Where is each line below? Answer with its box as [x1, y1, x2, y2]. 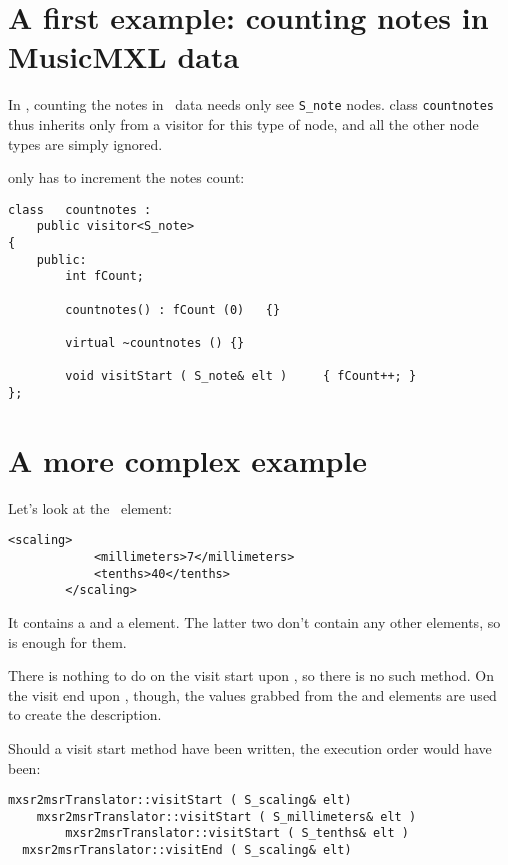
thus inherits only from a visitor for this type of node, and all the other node [8, 113, 479, 134]
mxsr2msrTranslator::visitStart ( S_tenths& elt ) [65, 826, 409, 841]
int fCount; [65, 269, 145, 284]
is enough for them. [8, 631, 127, 652]
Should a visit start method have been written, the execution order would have [8, 737, 492, 758]
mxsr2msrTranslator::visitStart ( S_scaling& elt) [8, 793, 352, 808]
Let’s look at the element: [8, 497, 172, 518]
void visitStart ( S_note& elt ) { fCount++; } [65, 369, 417, 384]
